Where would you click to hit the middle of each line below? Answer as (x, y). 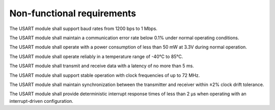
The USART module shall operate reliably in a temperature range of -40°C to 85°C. (96, 57)
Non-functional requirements (73, 13)
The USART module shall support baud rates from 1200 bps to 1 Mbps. (84, 29)
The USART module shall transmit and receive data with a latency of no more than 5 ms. (102, 66)
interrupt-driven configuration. (41, 101)
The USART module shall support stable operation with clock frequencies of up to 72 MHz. (105, 75)
